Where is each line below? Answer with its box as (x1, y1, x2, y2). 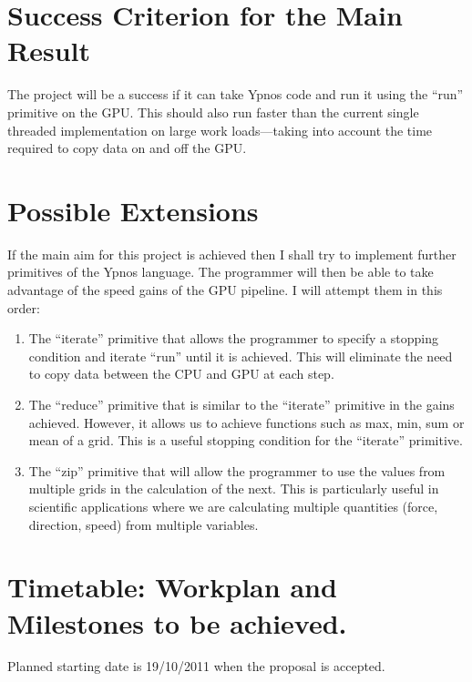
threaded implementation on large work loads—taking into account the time (7, 120, 433, 139)
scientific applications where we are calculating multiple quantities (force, (28, 496, 438, 515)
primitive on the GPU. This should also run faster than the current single (7, 102, 419, 121)
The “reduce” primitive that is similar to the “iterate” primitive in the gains (28, 394, 455, 413)
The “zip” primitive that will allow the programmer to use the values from (28, 461, 446, 480)
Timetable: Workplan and (7, 568, 337, 606)
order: (7, 298, 40, 317)
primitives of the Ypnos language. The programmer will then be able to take (7, 262, 434, 281)
